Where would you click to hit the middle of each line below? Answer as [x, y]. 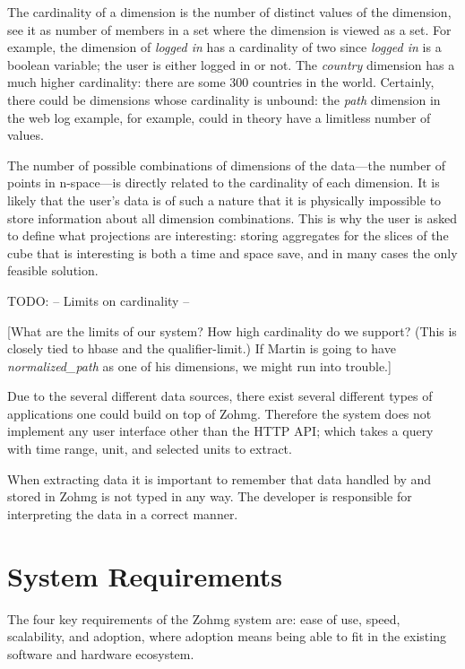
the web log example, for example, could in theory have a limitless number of [219, 117]
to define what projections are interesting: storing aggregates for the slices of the [228, 235]
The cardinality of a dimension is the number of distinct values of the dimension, [229, 12]
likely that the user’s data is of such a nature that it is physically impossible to [224, 200]
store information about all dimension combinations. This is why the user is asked [232, 217]
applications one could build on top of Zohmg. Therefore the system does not [220, 413]
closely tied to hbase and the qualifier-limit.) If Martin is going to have [202, 348]
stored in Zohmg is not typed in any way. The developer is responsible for [210, 496]
